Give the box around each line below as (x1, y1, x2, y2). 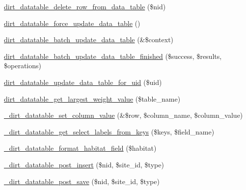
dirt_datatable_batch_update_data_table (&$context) (4, 34, 174, 45)
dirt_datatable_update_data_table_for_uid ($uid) (4, 77, 162, 87)
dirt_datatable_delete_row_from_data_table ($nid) (4, 1, 166, 11)
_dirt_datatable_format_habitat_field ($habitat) (4, 143, 157, 153)
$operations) (4, 60, 41, 71)
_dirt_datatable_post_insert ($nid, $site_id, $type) (4, 159, 164, 169)
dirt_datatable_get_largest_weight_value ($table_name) (4, 93, 181, 104)
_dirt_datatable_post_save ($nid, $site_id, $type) (4, 176, 160, 186)
